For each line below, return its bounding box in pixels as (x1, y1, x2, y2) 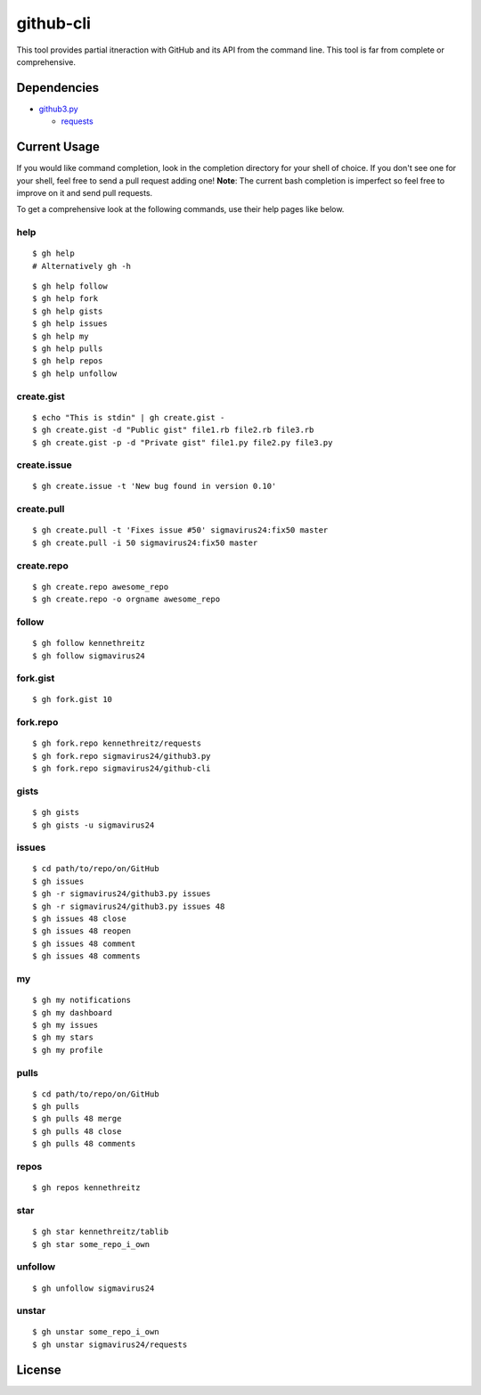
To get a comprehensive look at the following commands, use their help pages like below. (16, 204, 345, 215)
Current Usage (16, 139, 100, 155)
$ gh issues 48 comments (32, 951, 141, 961)
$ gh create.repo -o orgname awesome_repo (32, 594, 221, 605)
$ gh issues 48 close (32, 914, 126, 924)
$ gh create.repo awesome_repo (32, 582, 169, 591)
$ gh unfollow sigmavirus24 (32, 1283, 155, 1293)
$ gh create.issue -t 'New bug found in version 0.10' (32, 481, 277, 492)
